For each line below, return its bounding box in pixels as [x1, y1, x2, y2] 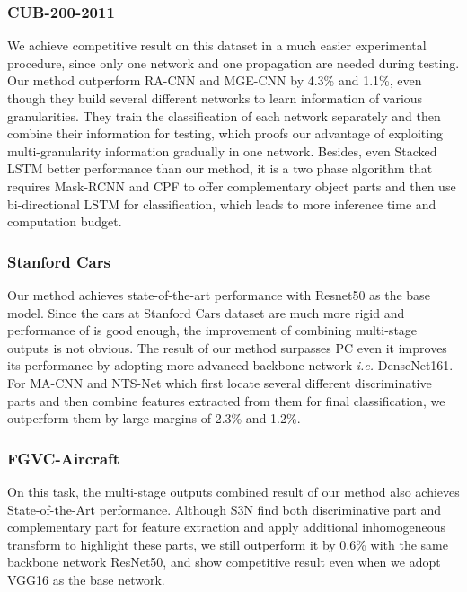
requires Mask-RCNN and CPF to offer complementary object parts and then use [7, 176, 456, 195]
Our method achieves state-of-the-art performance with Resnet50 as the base [7, 285, 430, 304]
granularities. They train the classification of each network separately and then [7, 106, 441, 125]
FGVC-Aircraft [7, 446, 120, 469]
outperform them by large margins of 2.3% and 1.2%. [7, 409, 301, 428]
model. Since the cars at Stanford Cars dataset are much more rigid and [7, 303, 405, 322]
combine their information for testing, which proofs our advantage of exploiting [7, 124, 443, 143]
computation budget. [7, 212, 122, 231]
